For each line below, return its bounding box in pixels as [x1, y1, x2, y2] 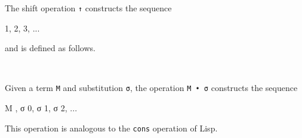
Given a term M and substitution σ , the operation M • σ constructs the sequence [5, 81, 298, 94]
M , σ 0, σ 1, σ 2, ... [5, 102, 78, 114]
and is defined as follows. [5, 42, 95, 54]
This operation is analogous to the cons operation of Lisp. [5, 121, 218, 134]
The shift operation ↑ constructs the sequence [5, 2, 172, 14]
